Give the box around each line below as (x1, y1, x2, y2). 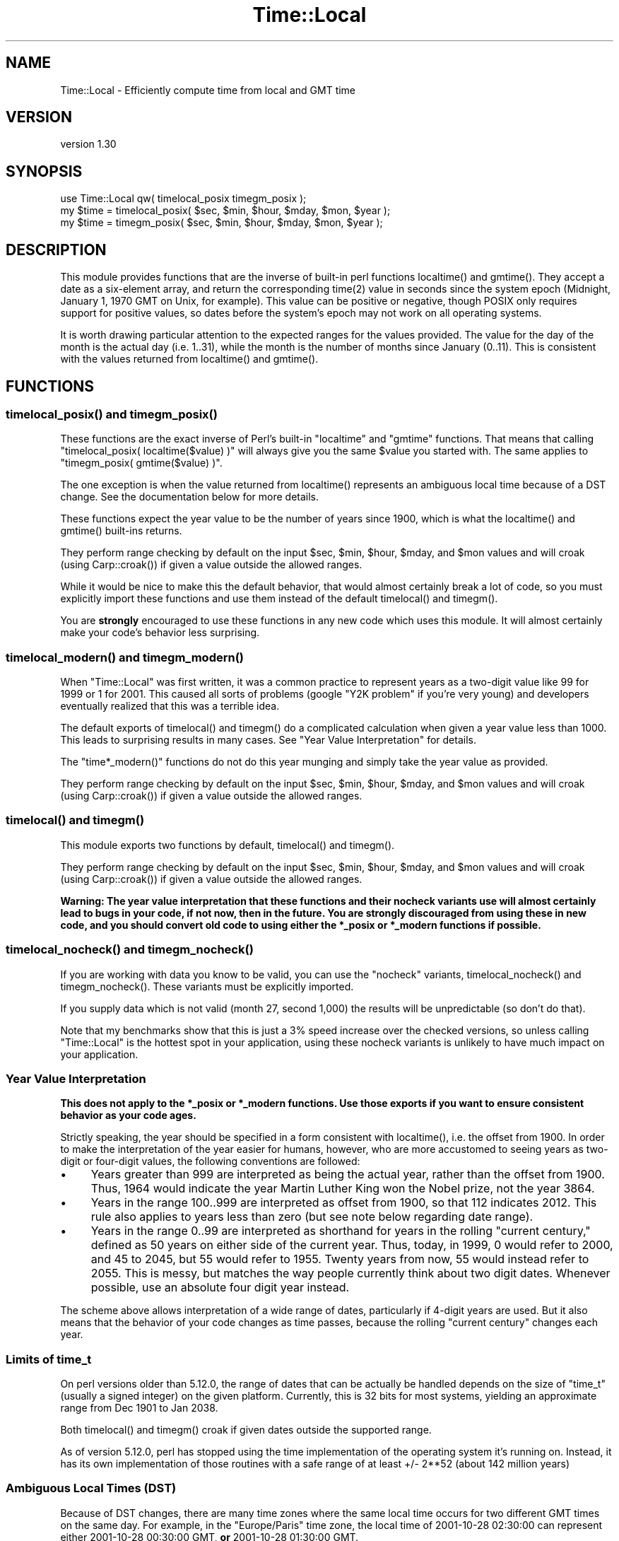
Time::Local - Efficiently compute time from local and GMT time (60, 83, 356, 96)
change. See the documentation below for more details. (60, 491, 319, 503)
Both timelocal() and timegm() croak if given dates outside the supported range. (60, 1424, 432, 1436)
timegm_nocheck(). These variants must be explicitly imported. (60, 980, 354, 992)
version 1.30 (60, 138, 117, 151)
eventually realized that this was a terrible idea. (60, 700, 280, 713)
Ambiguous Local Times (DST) (6, 1481, 177, 1496)
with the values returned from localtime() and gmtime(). (60, 353, 319, 365)
